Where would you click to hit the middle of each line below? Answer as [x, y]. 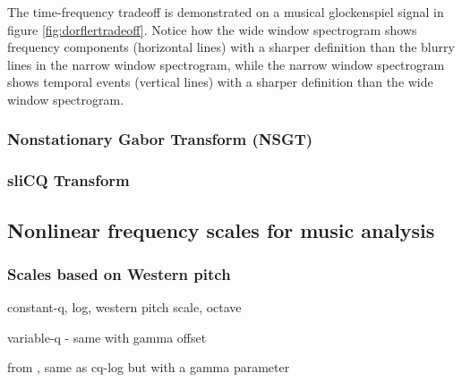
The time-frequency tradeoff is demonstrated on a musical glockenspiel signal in [226, 12]
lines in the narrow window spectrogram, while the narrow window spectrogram [226, 64]
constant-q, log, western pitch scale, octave [124, 307]
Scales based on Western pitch [119, 273]
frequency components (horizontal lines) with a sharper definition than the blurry [231, 47]
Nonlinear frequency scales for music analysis [221, 229]
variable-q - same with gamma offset [107, 337]
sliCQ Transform [68, 180]
